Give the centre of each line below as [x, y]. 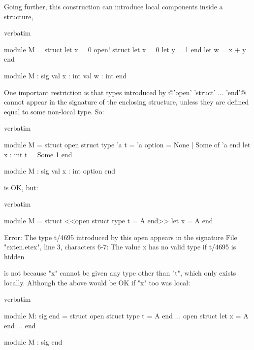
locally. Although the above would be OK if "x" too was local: [97, 282]
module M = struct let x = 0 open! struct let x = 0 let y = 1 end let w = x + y [125, 49]
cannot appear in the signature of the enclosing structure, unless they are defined [127, 102]
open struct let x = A [216, 316]
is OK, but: [21, 187]
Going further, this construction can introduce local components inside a [113, 6]
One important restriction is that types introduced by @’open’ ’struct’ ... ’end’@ [125, 92]
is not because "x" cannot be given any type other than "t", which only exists [120, 273]
